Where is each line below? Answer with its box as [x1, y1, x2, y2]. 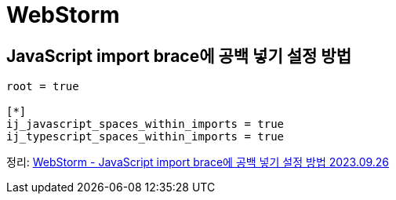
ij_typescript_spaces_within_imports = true [6, 130, 285, 144]
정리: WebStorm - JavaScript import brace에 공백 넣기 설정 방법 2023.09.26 [6, 155, 390, 169]
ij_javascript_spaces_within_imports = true [6, 118, 285, 131]
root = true [6, 80, 79, 93]
